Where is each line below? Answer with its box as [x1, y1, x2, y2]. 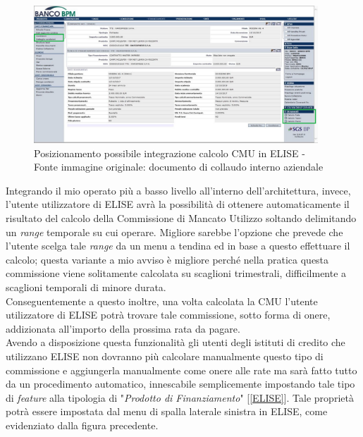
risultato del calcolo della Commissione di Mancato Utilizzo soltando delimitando [6, 211, 357, 226]
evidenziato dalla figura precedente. [6, 417, 159, 432]
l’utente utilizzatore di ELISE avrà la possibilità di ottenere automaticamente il [6, 197, 350, 211]
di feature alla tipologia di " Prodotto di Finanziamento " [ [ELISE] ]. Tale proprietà [6, 390, 354, 405]
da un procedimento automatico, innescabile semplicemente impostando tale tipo [6, 376, 355, 391]
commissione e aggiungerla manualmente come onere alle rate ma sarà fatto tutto [6, 362, 357, 377]
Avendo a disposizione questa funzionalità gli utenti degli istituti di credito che [6, 335, 345, 350]
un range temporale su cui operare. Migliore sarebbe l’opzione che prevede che [6, 224, 343, 239]
